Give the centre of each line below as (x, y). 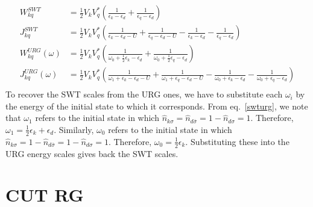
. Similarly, (74, 129)
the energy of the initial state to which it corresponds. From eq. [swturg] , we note (157, 106)
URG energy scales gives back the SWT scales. (92, 153)
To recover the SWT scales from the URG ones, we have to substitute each (144, 94)
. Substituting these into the (237, 141)
